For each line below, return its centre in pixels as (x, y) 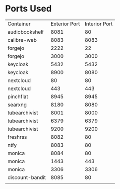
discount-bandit (27, 177)
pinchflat (18, 96)
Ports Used (29, 9)
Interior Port (99, 24)
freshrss (17, 137)
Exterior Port (65, 24)
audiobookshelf (26, 32)
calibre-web (22, 40)
